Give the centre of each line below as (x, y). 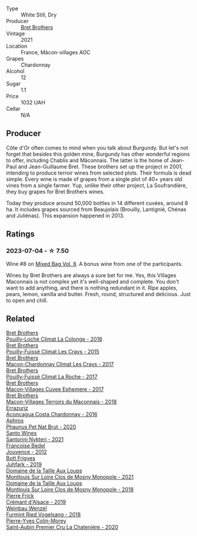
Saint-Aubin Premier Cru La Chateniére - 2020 (62, 527)
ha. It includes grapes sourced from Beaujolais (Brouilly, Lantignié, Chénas (96, 209)
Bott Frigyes (21, 458)
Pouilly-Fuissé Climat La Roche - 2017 (52, 377)
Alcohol (15, 71)
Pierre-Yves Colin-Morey (36, 521)
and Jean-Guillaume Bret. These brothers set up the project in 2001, (101, 166)
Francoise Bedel (26, 446)
